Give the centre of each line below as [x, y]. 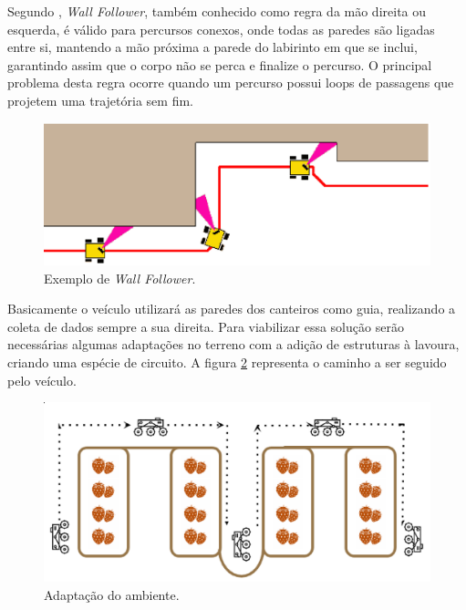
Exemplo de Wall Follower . [120, 278]
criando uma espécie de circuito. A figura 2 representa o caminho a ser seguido [227, 362]
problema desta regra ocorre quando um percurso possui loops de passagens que [231, 83]
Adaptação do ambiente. [112, 594]
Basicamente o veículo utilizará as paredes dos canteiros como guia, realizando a [232, 309]
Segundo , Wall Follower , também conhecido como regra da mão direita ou [217, 11]
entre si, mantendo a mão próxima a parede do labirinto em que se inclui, [212, 47]
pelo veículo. [42, 380]
